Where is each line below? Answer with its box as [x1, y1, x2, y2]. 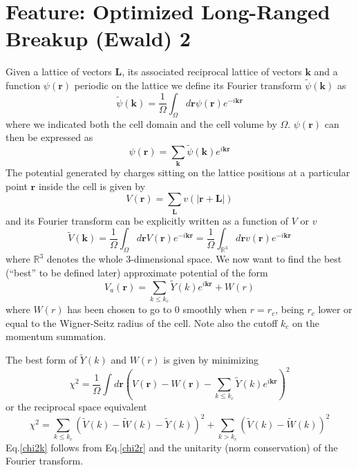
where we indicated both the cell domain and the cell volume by [6, 116, 277, 131]
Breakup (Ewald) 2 [6, 24, 191, 53]
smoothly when [182, 302, 247, 317]
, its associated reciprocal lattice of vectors [122, 64, 302, 79]
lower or [318, 302, 352, 317]
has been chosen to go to [67, 302, 172, 317]
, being [275, 302, 304, 317]
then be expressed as [6, 130, 93, 144]
